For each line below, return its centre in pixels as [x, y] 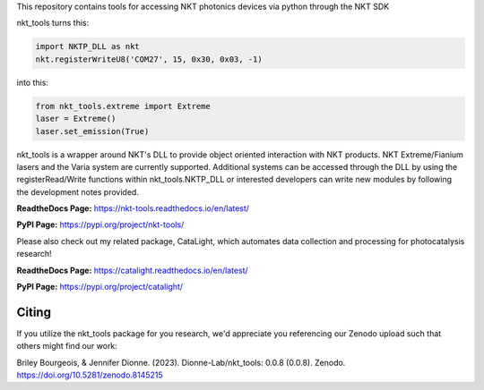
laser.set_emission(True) [92, 131]
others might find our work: [67, 346]
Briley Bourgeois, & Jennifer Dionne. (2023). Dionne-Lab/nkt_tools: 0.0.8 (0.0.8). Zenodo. [181, 362]
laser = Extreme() [76, 119]
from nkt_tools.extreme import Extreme [123, 106]
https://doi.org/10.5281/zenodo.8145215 [90, 375]
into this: [33, 82]
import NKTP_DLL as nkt [88, 47]
